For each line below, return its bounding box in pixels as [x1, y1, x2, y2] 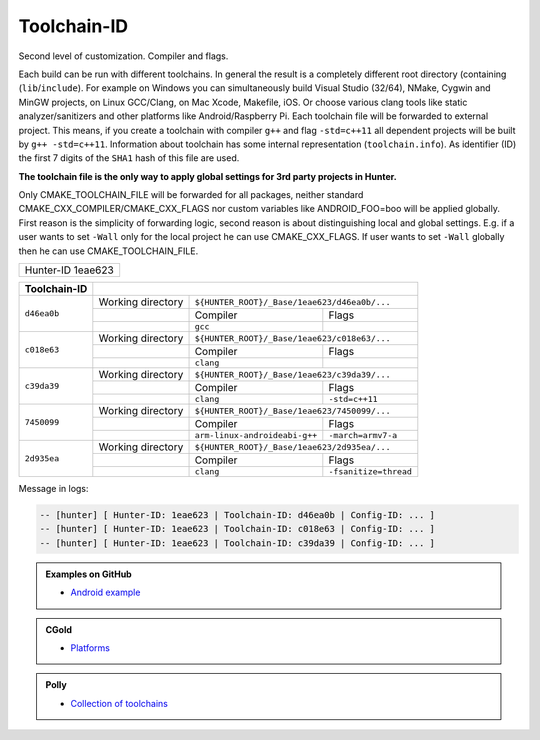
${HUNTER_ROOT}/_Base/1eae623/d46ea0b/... [194, 296, 391, 307]
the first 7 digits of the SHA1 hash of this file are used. [18, 152, 240, 164]
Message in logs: [18, 483, 89, 495]
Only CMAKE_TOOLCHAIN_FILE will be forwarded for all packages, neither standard [18, 189, 364, 201]
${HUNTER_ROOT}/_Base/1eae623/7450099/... [194, 405, 391, 416]
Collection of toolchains [70, 697, 169, 709]
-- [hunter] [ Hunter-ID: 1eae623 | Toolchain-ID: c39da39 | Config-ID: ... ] [39, 537, 435, 549]
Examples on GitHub [45, 568, 132, 580]
